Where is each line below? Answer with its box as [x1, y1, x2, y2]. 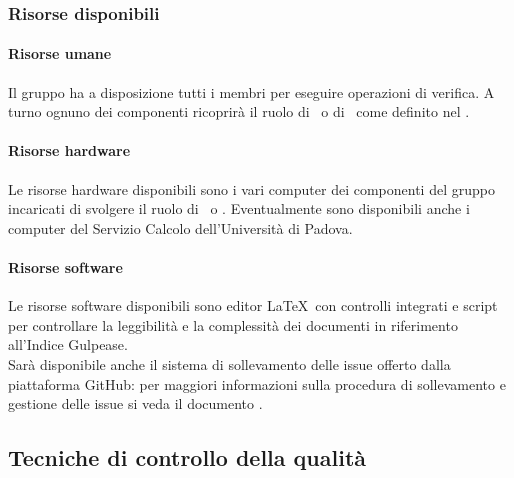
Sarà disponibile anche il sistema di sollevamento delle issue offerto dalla [8, 353, 451, 374]
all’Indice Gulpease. [8, 334, 128, 355]
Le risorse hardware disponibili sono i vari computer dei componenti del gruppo [8, 178, 495, 199]
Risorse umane [8, 43, 112, 64]
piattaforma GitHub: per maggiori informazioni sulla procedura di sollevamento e [8, 373, 506, 394]
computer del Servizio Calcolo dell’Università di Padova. [8, 217, 353, 238]
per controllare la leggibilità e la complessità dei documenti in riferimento [8, 314, 458, 335]
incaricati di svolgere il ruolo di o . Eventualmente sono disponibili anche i [8, 198, 470, 219]
